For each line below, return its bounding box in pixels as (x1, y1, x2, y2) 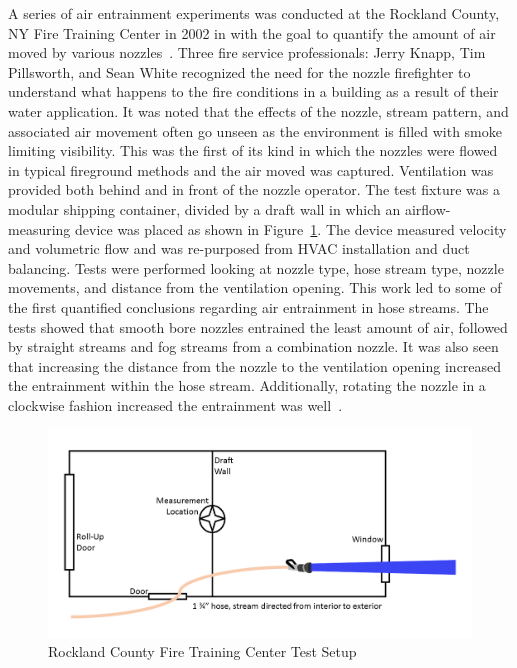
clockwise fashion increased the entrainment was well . (8, 394, 343, 415)
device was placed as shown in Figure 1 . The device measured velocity (75, 218, 507, 239)
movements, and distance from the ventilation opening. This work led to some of (8, 277, 502, 298)
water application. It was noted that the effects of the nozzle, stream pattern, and (8, 100, 509, 121)
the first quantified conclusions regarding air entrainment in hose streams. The (8, 296, 489, 317)
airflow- (404, 198, 451, 219)
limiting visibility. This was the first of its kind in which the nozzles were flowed (8, 140, 498, 161)
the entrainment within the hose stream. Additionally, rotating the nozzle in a (8, 375, 486, 396)
